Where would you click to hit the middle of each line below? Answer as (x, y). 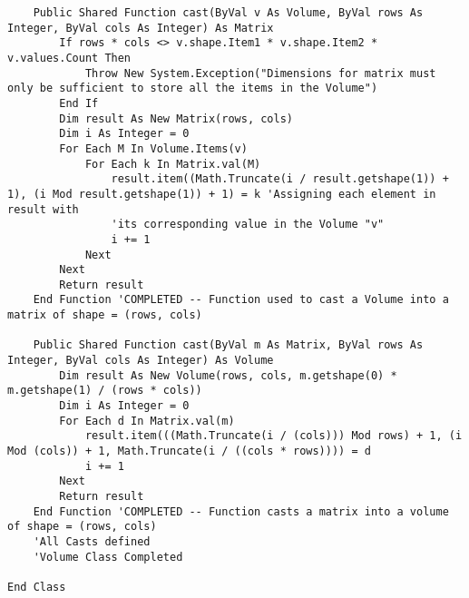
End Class (37, 587)
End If (79, 103)
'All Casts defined (92, 541)
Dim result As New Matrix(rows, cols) (176, 118)
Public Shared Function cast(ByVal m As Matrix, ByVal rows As (228, 345)
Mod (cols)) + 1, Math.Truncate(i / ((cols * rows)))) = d (189, 451)
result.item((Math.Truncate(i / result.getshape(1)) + (280, 179)
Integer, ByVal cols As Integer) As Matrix (141, 28)
